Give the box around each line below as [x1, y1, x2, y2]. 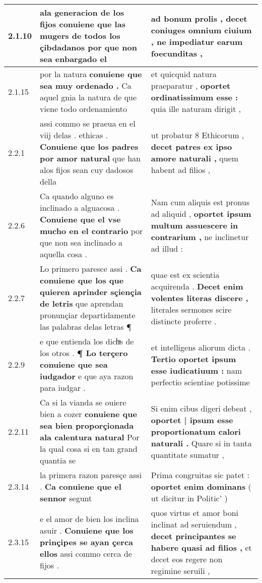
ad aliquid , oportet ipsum [151, 207, 251, 219]
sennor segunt [40, 492, 92, 504]
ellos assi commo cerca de [40, 547, 132, 559]
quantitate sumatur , [151, 448, 224, 460]
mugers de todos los [40, 30, 120, 41]
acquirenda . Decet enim [151, 280, 243, 292]
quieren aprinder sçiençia [40, 286, 142, 298]
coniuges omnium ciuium [151, 24, 252, 36]
